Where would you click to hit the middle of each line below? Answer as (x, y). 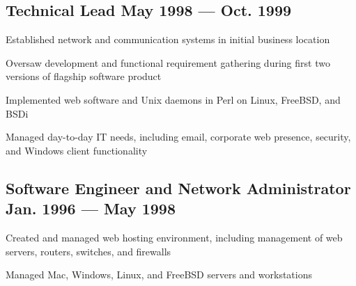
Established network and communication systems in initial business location (168, 39)
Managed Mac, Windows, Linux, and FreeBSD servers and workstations (159, 275)
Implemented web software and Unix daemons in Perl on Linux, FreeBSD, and (173, 99)
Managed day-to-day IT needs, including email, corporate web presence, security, (178, 137)
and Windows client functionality (77, 150)
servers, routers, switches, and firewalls (88, 251)
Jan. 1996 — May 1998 (91, 208)
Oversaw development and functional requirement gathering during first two (168, 62)
